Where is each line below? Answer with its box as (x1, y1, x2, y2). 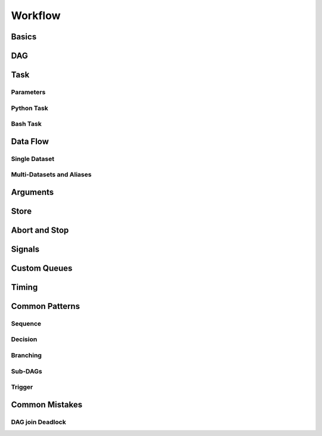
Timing (11, 282, 38, 292)
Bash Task (11, 120, 42, 128)
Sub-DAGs (11, 367, 42, 375)
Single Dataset (11, 154, 55, 163)
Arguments (11, 187, 54, 197)
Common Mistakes (11, 400, 83, 410)
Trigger (11, 383, 33, 391)
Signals (11, 244, 40, 254)
